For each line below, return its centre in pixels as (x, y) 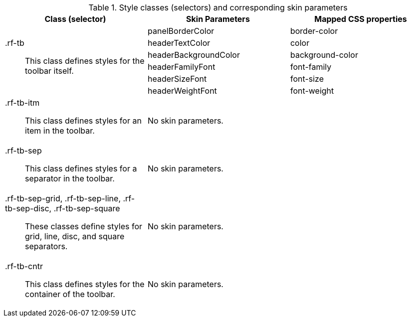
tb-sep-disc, (28, 208)
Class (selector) (75, 19)
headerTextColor (179, 43)
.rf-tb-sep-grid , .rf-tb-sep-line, (63, 198)
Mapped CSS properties (361, 19)
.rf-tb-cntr (24, 266)
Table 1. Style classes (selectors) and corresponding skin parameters (218, 7)
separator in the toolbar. (70, 178)
